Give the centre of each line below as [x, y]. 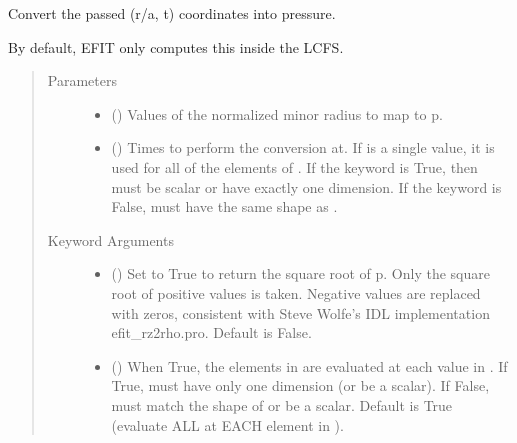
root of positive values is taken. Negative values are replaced [296, 292]
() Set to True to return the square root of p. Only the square [300, 273]
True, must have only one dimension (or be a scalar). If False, [300, 385]
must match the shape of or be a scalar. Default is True [282, 404]
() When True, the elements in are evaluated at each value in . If [309, 365]
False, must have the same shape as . [224, 206]
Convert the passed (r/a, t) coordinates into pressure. [172, 13]
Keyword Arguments [110, 239]
